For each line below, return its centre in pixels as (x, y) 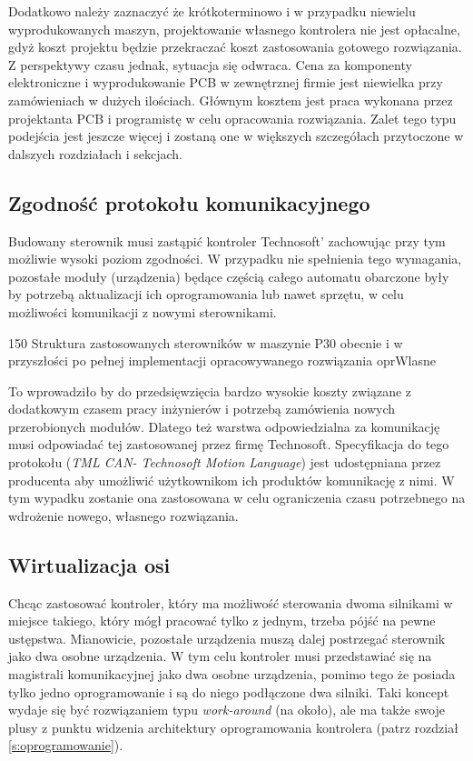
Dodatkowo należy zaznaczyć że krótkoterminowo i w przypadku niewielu (212, 11)
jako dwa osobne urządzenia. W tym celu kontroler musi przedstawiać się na (220, 656)
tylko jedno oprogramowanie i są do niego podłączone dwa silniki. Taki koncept (229, 691)
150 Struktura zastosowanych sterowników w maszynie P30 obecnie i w (206, 342)
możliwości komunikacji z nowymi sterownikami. (143, 311)
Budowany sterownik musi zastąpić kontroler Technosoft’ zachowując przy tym (227, 240)
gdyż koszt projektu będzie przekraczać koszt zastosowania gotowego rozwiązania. (235, 47)
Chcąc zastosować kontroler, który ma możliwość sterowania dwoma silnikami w (231, 602)
